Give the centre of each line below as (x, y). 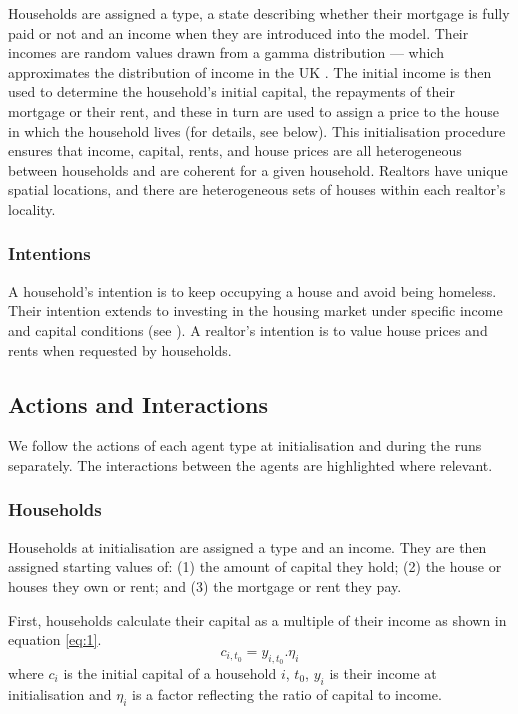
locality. (32, 208)
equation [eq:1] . (55, 639)
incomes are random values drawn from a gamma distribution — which (226, 52)
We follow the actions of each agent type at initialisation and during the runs (245, 445)
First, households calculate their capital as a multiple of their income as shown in (257, 619)
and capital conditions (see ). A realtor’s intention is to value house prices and (248, 329)
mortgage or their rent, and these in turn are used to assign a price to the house (254, 110)
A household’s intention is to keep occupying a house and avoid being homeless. (252, 290)
